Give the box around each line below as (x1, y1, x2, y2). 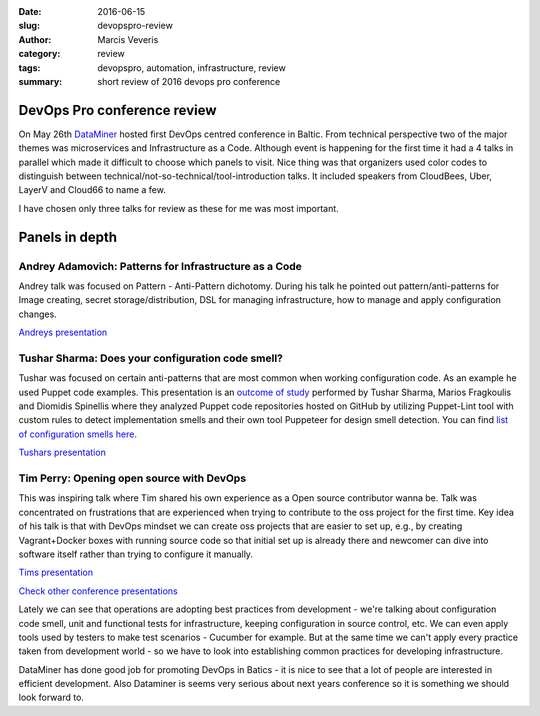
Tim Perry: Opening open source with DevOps (18, 471, 247, 485)
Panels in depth (18, 228, 118, 245)
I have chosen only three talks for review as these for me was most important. (18, 202, 339, 214)
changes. (18, 308, 57, 320)
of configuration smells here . (18, 428, 137, 440)
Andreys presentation (18, 326, 108, 339)
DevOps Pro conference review (18, 101, 217, 119)
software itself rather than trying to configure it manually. (18, 548, 254, 560)
